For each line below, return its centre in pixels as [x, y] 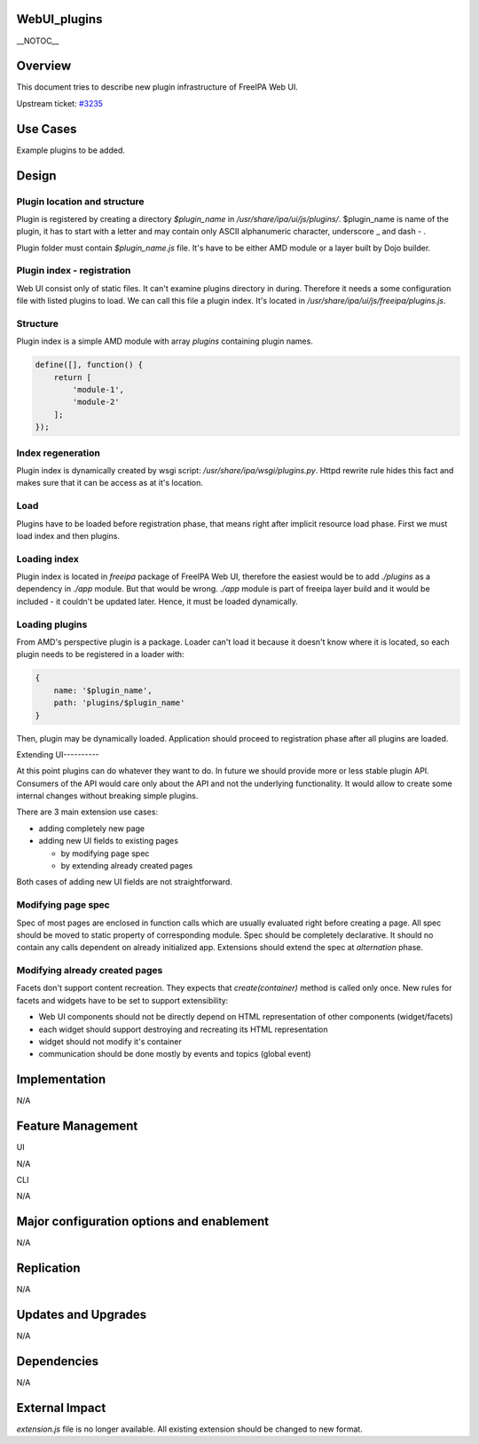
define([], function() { [89, 365]
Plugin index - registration [74, 271]
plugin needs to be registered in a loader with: [101, 655]
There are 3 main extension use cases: [87, 812]
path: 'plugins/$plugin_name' [119, 703]
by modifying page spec [105, 853]
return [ [73, 377]
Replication [48, 1269]
